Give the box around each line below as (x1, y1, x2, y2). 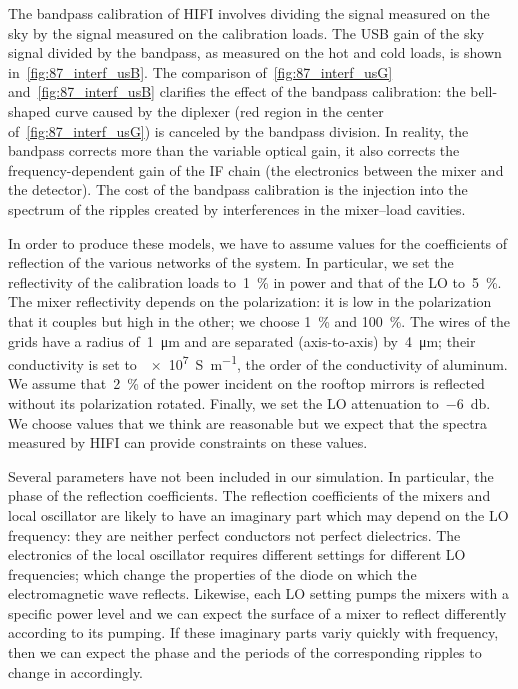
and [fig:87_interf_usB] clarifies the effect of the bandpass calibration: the (8, 81, 466, 102)
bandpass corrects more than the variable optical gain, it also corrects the (8, 140, 460, 161)
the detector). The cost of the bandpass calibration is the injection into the (8, 179, 468, 200)
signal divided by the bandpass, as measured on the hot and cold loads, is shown (8, 42, 502, 63)
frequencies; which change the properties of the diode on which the (8, 563, 417, 584)
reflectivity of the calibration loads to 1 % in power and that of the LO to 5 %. (8, 271, 502, 292)
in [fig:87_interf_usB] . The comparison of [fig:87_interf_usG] (8, 61, 393, 82)
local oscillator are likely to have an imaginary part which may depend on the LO (8, 504, 509, 525)
